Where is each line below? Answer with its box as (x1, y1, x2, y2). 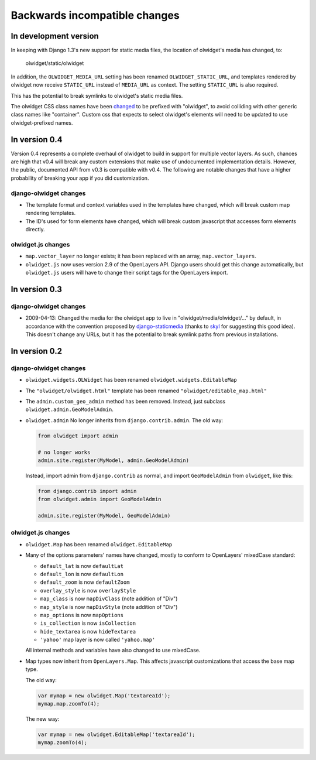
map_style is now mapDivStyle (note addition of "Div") (40, 603, 178, 610)
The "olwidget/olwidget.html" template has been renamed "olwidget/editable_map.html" (25, 387, 267, 394)
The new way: (25, 716, 60, 723)
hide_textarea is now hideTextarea (40, 628, 136, 635)
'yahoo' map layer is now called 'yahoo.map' (40, 636, 156, 643)
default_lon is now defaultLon (40, 570, 124, 577)
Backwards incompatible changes (11, 9, 180, 22)
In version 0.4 (11, 135, 63, 145)
